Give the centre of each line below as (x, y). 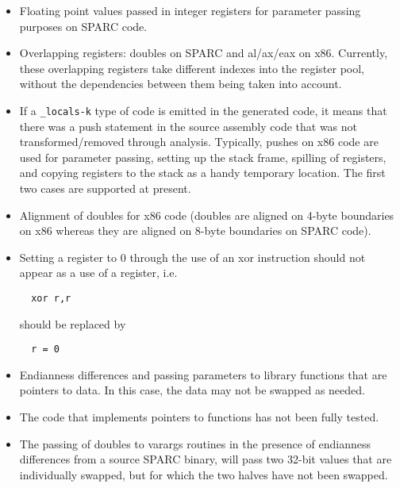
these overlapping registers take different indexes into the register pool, (192, 68)
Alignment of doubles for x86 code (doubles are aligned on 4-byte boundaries (207, 215)
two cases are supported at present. (105, 188)
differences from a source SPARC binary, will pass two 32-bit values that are (206, 459)
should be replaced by (73, 323)
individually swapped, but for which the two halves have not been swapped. (204, 474)
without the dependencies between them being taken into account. (181, 84)
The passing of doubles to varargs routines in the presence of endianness (195, 443)
